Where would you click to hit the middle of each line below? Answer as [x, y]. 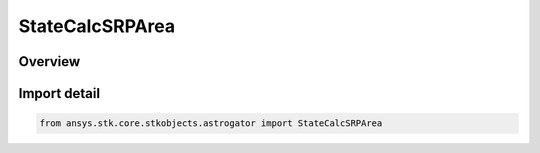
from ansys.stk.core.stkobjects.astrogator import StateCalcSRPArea [211, 123]
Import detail [59, 93]
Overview [49, 61]
